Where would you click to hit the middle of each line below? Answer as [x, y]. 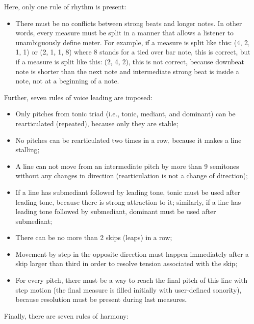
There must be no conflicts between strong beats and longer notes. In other [129, 23]
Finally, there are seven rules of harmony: [66, 315]
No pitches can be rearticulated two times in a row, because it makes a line [128, 140]
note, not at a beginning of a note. [67, 81]
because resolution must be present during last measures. [101, 299]
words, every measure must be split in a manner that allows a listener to [125, 33]
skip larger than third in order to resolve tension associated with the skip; [127, 263]
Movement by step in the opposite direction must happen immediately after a [132, 254]
